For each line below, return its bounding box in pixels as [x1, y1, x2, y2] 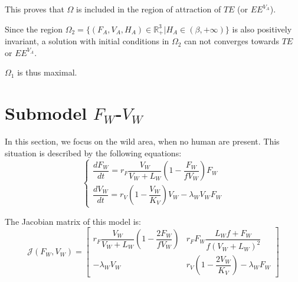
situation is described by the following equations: [5, 146, 182, 159]
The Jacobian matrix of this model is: [5, 215, 141, 227]
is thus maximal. [17, 66, 77, 78]
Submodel [5, 101, 87, 125]
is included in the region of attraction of [76, 3, 221, 15]
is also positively [232, 22, 292, 35]
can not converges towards [184, 35, 279, 47]
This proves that [5, 3, 64, 15]
